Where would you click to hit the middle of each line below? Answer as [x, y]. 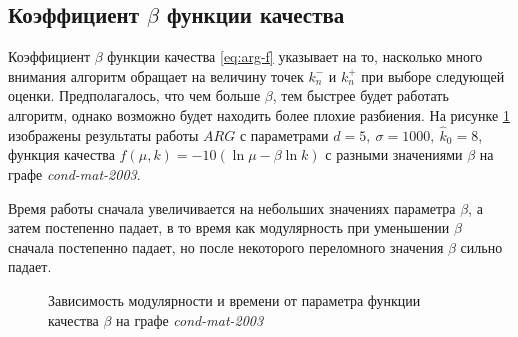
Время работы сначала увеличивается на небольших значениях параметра [232, 207]
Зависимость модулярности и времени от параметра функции [234, 299]
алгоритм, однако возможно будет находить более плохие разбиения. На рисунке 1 [259, 114]
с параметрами [284, 134]
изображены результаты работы [103, 134]
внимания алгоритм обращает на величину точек [156, 75]
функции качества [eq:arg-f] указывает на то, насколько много [295, 56]
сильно [481, 246]
